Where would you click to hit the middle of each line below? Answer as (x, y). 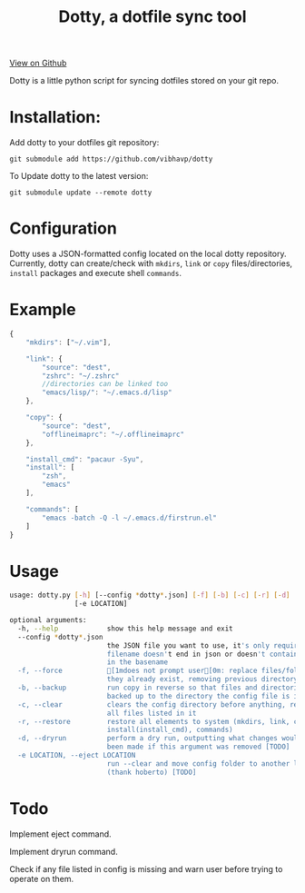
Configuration (64, 228)
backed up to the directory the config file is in (204, 696)
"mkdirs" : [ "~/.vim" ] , (69, 342)
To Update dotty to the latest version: (79, 176)
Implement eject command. (60, 834)
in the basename (138, 662)
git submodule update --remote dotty (81, 193)
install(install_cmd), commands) (170, 730)
